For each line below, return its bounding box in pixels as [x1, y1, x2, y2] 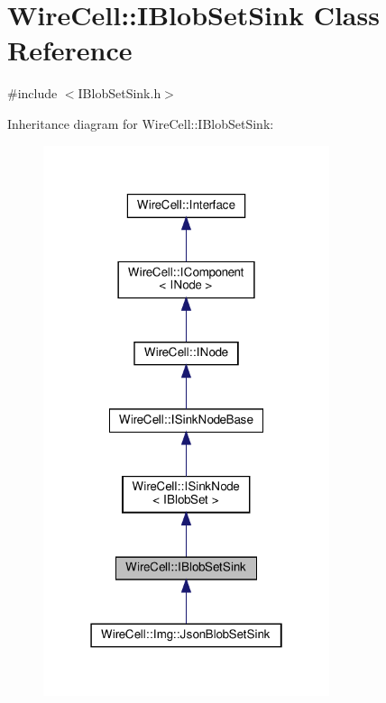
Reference [7, 32, 133, 68]
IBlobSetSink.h [78, 84, 161, 103]
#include [7, 84, 58, 103]
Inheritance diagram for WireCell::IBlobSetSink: [7, 114, 274, 132]
